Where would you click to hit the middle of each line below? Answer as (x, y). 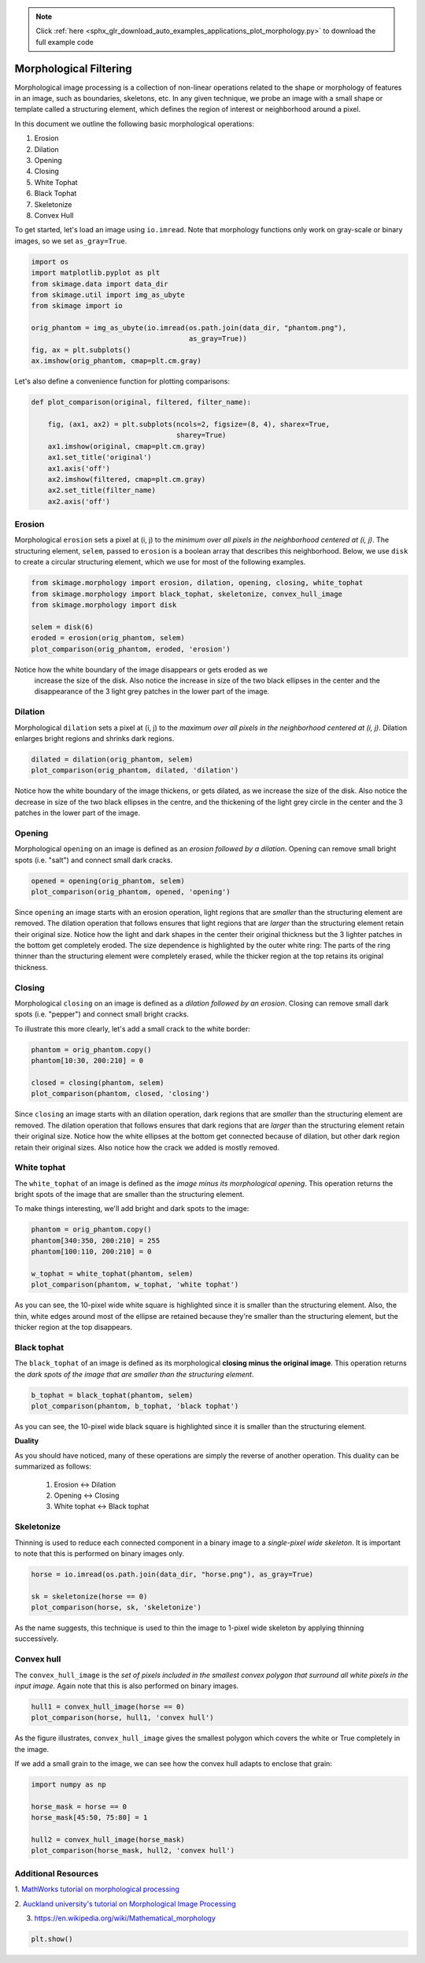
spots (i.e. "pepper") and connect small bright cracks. (102, 1014)
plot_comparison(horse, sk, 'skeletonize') (116, 1607)
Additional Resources (56, 1873)
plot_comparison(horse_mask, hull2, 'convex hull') (133, 1851)
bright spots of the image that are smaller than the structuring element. (129, 1194)
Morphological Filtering (73, 68)
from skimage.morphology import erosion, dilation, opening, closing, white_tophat (197, 583)
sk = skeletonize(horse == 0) (89, 1596)
